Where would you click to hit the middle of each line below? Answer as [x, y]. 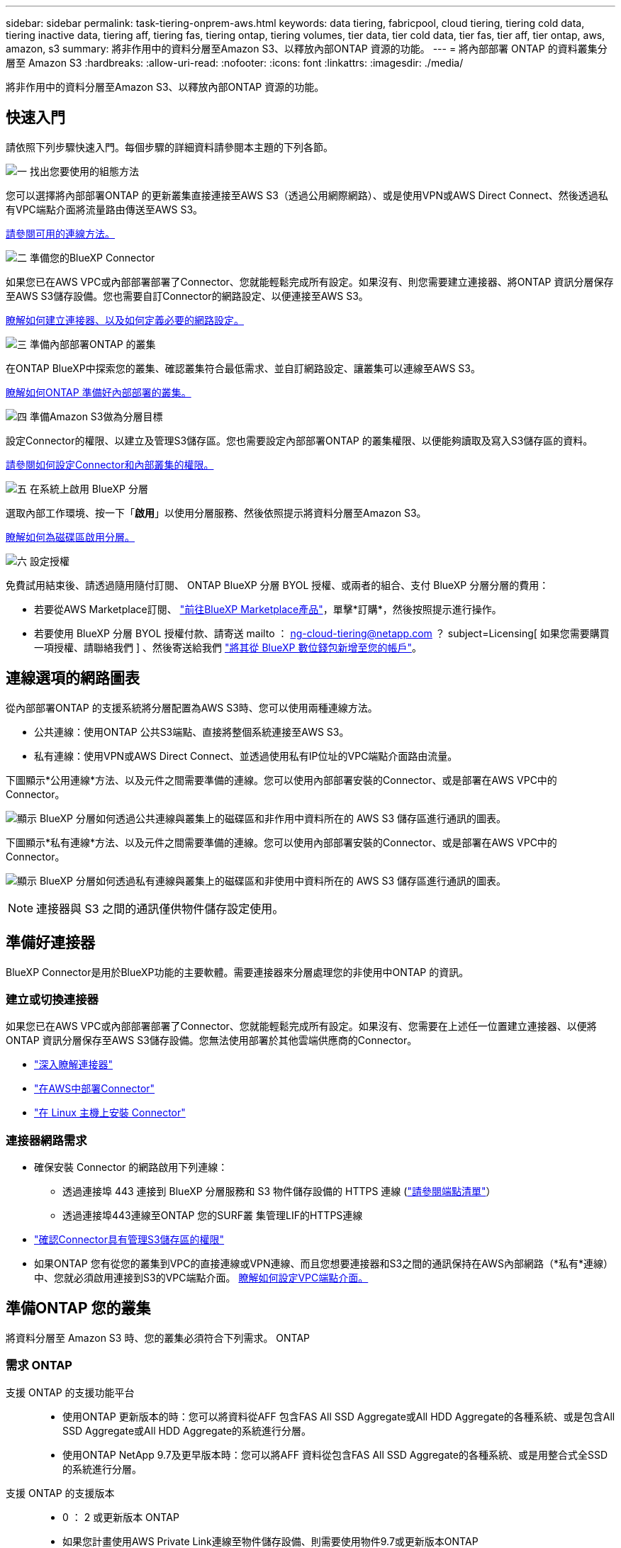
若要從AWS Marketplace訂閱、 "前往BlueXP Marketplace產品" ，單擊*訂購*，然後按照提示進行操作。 [268, 609]
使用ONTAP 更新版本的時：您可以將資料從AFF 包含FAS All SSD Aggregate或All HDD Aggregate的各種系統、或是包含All [339, 1416]
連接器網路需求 [46, 1140]
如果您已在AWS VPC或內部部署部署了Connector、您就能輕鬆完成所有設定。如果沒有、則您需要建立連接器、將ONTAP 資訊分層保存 [310, 281]
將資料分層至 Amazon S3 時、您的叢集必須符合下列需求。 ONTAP [158, 1337]
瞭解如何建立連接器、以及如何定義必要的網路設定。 [125, 320]
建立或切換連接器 [52, 999]
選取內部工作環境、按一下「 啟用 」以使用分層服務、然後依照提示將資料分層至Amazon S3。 [216, 512]
